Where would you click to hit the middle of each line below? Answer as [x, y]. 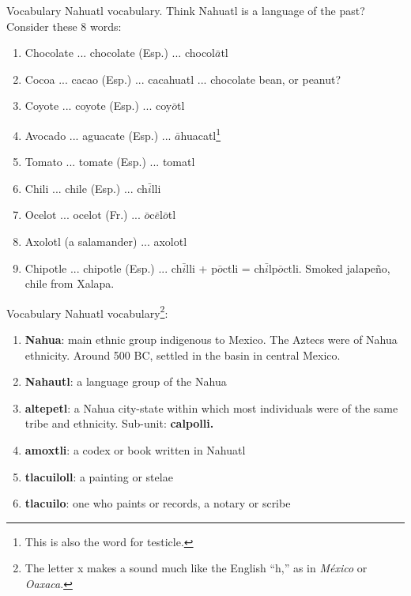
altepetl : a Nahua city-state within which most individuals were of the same [211, 407]
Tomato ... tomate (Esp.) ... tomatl [110, 162]
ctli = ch [244, 268]
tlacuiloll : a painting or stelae [99, 476]
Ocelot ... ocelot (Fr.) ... [83, 215]
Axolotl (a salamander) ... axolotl [106, 241]
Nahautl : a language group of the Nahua [126, 381]
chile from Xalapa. [70, 283]
